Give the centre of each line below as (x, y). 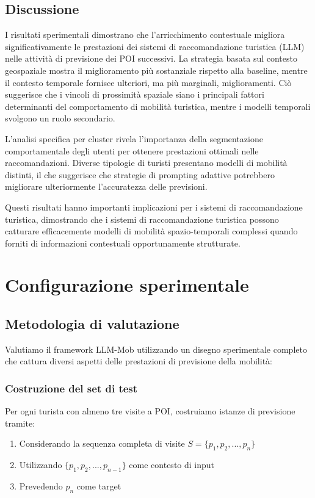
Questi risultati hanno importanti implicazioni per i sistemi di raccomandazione (154, 207)
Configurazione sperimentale (127, 285)
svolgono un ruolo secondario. (60, 118)
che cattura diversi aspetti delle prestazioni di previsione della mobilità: (139, 361)
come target (99, 486)
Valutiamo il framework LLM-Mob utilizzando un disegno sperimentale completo (156, 349)
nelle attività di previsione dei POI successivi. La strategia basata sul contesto (151, 58)
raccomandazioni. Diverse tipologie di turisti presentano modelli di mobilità (146, 163)
